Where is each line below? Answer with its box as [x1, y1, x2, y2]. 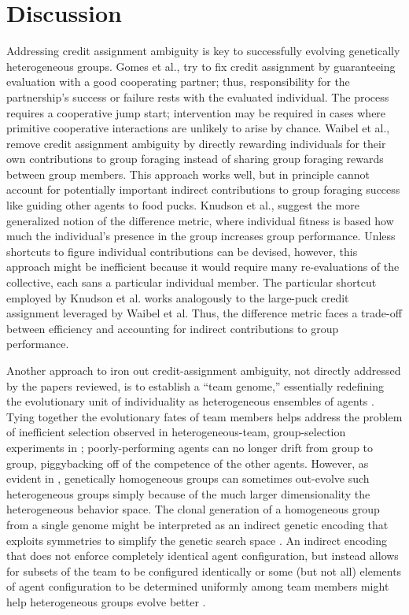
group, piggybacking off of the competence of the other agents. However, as [6, 454, 369, 471]
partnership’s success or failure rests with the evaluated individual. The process [6, 88, 389, 105]
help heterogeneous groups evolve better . [6, 593, 206, 609]
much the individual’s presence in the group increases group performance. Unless [6, 228, 396, 244]
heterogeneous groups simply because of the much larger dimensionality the [6, 485, 370, 502]
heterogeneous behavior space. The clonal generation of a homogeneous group [6, 501, 380, 517]
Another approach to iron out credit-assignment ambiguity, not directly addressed [6, 362, 401, 378]
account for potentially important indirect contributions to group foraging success [6, 181, 400, 198]
